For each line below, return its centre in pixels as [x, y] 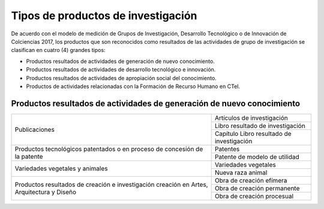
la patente [29, 157]
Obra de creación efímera [251, 180]
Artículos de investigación [251, 118]
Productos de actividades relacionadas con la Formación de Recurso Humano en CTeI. [133, 86]
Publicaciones [35, 129]
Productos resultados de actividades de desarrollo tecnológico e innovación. [121, 69]
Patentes [227, 149]
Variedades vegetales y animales [61, 169]
